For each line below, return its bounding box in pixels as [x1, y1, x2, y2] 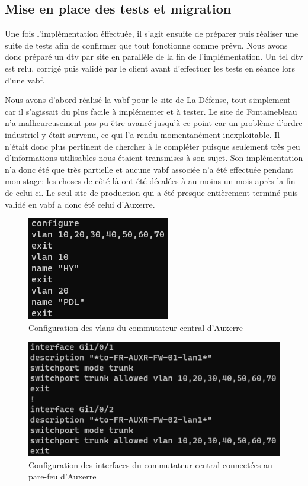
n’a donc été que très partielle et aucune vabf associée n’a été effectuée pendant [5, 163, 293, 175]
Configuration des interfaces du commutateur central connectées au [28, 458, 272, 471]
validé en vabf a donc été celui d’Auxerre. [5, 198, 155, 210]
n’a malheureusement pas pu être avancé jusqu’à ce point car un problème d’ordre [5, 117, 303, 129]
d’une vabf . [5, 73, 45, 86]
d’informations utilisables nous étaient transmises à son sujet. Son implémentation [5, 152, 303, 164]
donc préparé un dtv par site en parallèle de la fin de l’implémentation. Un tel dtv [5, 50, 303, 63]
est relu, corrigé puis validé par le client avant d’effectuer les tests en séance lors [5, 62, 295, 74]
